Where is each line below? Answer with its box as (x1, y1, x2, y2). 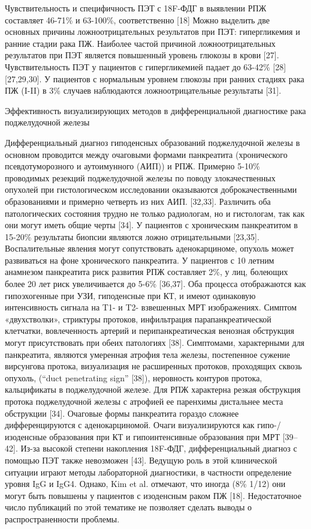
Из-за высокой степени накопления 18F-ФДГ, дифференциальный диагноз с (20, 442, 297, 455)
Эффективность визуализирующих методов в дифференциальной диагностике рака (5, 104, 306, 116)
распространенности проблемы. (5, 512, 120, 525)
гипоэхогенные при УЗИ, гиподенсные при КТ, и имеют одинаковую (5, 289, 256, 301)
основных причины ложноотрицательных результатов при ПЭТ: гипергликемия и (5, 25, 300, 38)
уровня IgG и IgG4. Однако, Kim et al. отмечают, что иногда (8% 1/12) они (5, 477, 286, 490)
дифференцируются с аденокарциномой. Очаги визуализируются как (5, 419, 255, 431)
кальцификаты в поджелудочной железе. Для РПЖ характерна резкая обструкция (5, 383, 301, 396)
